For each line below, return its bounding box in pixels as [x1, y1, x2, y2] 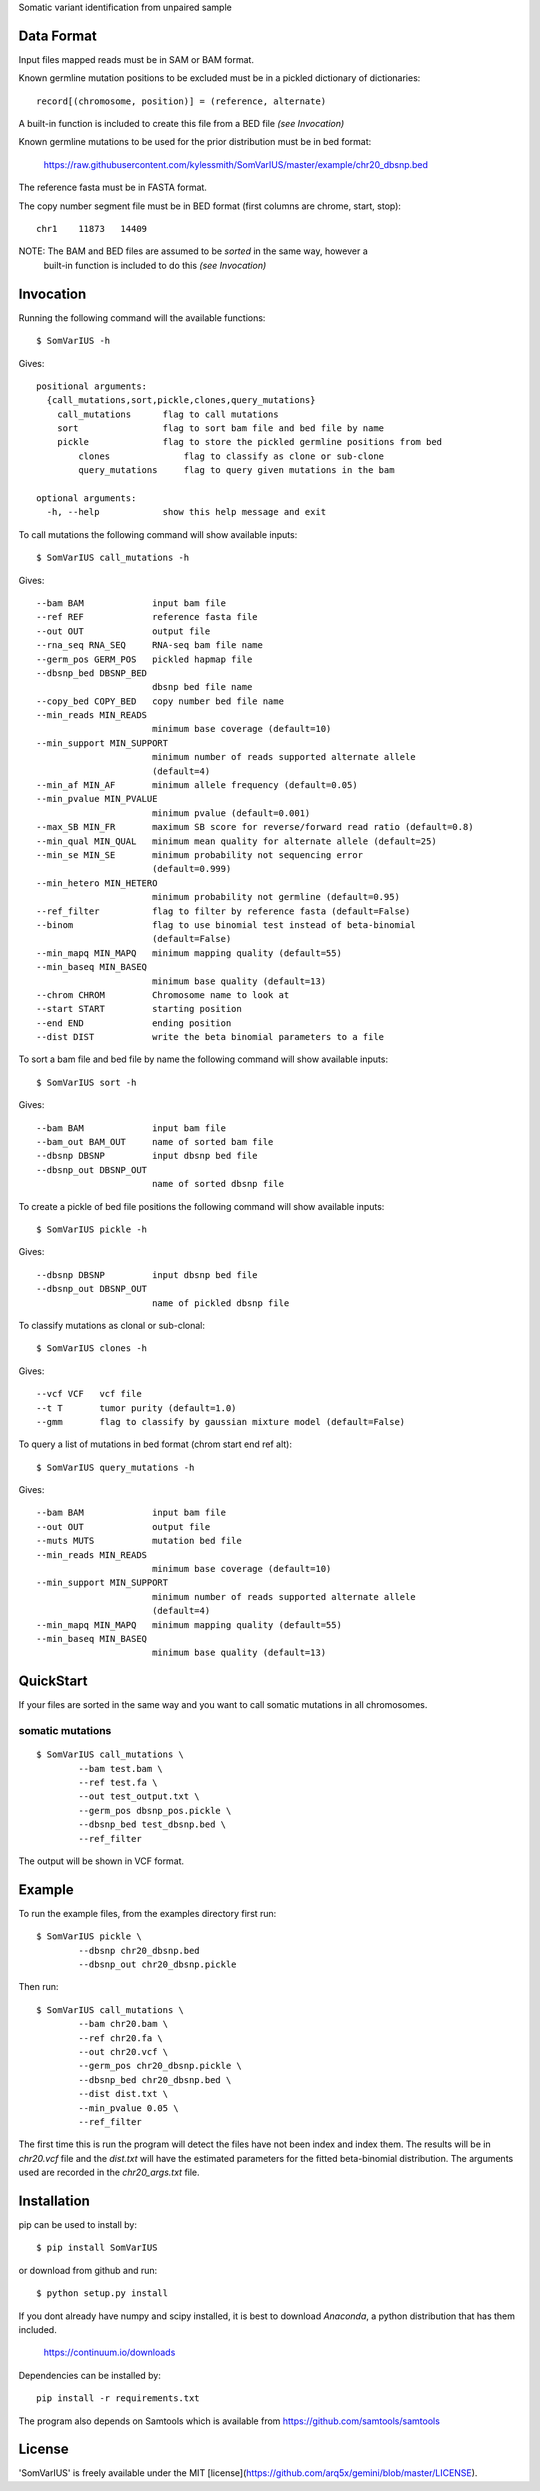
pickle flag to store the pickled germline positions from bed [56, 436, 443, 448]
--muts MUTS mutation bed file [36, 1535, 242, 1547]
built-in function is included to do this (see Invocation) [43, 259, 267, 271]
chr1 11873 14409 [36, 223, 148, 235]
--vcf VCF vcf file [36, 1388, 142, 1400]
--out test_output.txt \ [78, 1791, 200, 1802]
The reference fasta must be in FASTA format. [18, 181, 207, 194]
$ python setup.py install [36, 2288, 169, 2299]
